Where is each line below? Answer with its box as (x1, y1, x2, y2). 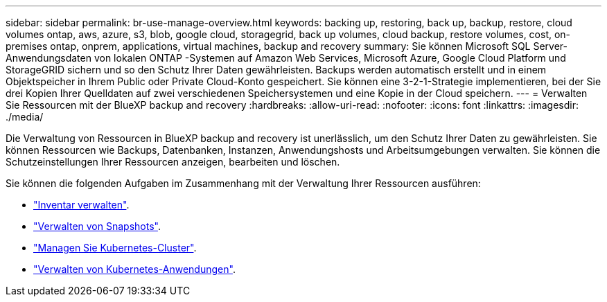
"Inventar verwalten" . (33, 199, 130, 211)
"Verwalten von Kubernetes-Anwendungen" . (33, 263, 236, 275)
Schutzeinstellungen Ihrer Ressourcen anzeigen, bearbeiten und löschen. (6, 156, 340, 168)
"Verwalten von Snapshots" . (33, 220, 161, 232)
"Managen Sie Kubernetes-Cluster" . (33, 242, 197, 254)
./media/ (6, 111, 44, 123)
